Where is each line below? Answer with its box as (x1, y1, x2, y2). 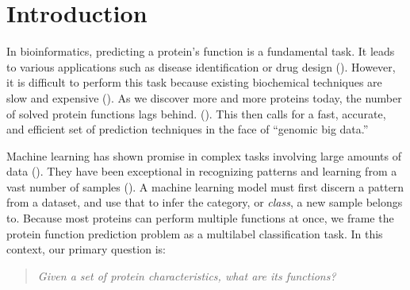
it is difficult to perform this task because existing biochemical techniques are (6, 74, 382, 91)
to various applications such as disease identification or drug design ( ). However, (6, 58, 396, 75)
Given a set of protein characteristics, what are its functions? (37, 267, 336, 284)
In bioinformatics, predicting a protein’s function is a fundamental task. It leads (6, 43, 395, 60)
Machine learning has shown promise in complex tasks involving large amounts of (6, 147, 401, 164)
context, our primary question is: (6, 241, 166, 257)
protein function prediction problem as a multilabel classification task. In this (6, 225, 383, 242)
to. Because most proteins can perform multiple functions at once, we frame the (6, 210, 394, 226)
